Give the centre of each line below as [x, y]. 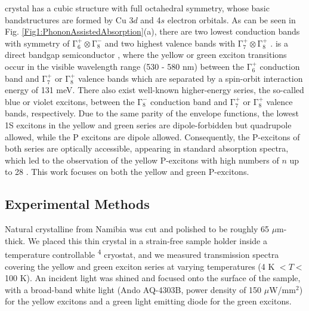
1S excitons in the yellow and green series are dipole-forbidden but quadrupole [148, 124]
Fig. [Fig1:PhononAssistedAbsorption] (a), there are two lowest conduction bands [152, 31]
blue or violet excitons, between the [70, 101]
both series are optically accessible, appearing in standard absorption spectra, [147, 148]
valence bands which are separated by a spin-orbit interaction [191, 78]
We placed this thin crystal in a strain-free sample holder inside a [147, 240]
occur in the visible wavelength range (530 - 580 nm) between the [125, 66]
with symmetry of [37, 43]
